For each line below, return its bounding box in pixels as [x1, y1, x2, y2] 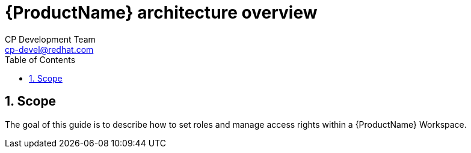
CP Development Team [5, 34, 96, 44]
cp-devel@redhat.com [5, 44, 94, 55]
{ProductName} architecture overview [5, 2, 318, 23]
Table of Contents [5, 54, 76, 65]
